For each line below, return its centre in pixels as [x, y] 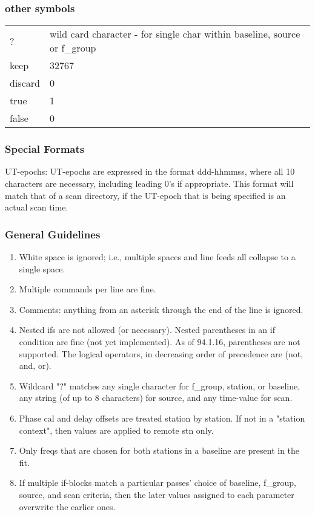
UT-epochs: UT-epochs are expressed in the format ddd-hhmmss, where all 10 [150, 171]
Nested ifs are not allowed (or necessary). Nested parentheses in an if [147, 330]
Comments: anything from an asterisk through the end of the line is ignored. [161, 309]
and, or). [35, 365]
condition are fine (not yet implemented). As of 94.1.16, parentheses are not [160, 342]
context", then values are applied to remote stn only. [116, 430]
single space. [42, 268]
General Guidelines [53, 234]
